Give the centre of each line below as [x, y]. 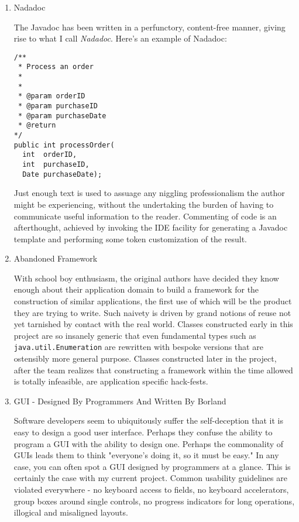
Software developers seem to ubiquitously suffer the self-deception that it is [149, 420]
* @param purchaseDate [62, 116]
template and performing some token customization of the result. [130, 238]
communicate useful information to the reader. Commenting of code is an [145, 216]
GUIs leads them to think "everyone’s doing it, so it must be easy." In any [146, 455]
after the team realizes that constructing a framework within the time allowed [153, 370]
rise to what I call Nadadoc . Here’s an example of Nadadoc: [120, 38]
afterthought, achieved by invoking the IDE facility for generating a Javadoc [151, 227]
